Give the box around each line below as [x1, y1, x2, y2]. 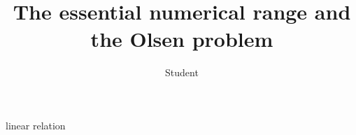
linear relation [6, 118, 66, 132]
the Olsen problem [90, 24, 273, 53]
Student [165, 65, 199, 80]
